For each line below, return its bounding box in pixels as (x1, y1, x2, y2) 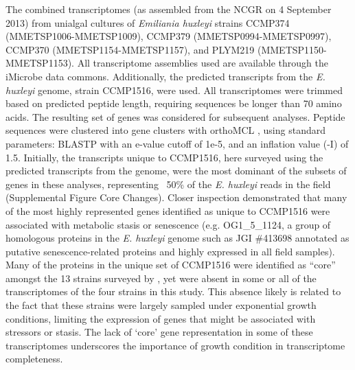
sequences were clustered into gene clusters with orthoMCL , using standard (5, 123, 326, 137)
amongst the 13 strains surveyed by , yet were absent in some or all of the (5, 270, 317, 285)
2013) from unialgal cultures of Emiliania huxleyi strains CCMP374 (5, 15, 290, 30)
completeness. (5, 351, 63, 366)
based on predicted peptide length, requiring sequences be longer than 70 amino (5, 96, 342, 111)
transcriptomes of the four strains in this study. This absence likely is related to (5, 284, 341, 299)
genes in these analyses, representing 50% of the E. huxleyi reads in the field (5, 176, 331, 191)
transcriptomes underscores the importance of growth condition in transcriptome (5, 338, 345, 352)
